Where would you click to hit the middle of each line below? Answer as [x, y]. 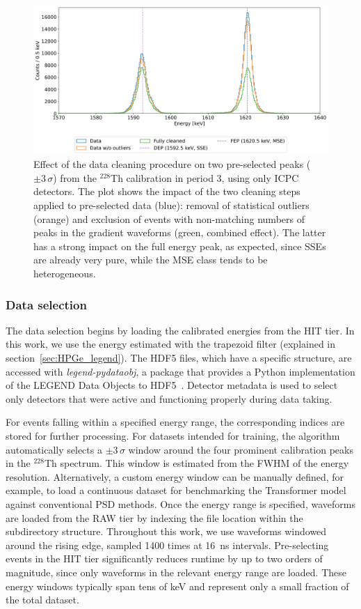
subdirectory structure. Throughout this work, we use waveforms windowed [166, 531]
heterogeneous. [65, 273]
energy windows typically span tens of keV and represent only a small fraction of [177, 586]
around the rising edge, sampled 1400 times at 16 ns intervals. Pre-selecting [167, 545]
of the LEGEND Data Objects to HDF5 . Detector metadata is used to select [172, 385]
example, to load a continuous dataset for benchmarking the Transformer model [176, 490]
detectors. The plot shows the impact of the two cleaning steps [167, 191]
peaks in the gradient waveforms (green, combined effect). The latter [180, 232]
